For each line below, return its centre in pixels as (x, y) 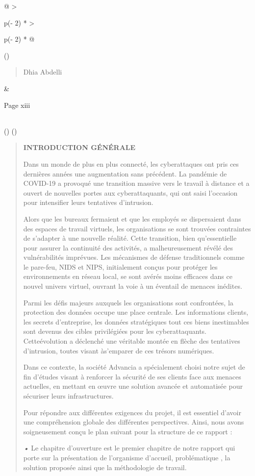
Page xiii (17, 105)
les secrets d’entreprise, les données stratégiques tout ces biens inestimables (136, 321)
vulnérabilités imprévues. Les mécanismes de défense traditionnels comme (134, 257)
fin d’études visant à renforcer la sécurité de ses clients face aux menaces (132, 376)
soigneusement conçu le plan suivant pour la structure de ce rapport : (128, 431)
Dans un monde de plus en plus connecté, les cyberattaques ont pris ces (131, 163)
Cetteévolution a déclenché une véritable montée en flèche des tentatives (132, 341)
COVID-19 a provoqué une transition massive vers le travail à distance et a (136, 183)
